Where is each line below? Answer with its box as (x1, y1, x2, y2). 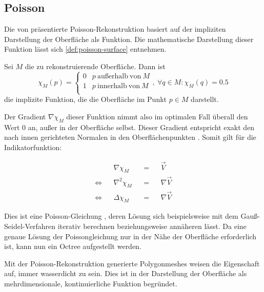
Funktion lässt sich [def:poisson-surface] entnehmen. (4, 44, 167, 54)
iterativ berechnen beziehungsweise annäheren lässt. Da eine (57, 221, 247, 232)
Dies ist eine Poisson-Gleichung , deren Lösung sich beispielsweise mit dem (4, 211, 238, 221)
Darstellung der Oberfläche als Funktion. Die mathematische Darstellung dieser (4, 33, 254, 44)
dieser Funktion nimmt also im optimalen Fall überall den (66, 111, 248, 121)
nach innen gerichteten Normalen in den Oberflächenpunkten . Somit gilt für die (4, 132, 256, 142)
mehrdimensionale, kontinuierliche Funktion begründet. (4, 278, 177, 289)
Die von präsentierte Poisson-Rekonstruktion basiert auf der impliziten (4, 24, 226, 34)
